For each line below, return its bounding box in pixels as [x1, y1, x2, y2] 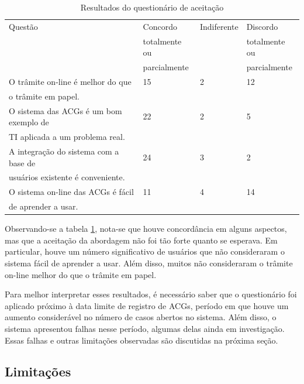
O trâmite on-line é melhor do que [9, 75, 132, 87]
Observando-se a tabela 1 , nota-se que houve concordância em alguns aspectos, [5, 222, 287, 235]
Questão [9, 20, 38, 32]
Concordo [143, 20, 177, 32]
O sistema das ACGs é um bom [9, 104, 122, 116]
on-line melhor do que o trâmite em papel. [5, 268, 157, 280]
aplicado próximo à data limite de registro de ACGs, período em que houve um [5, 299, 289, 311]
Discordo [246, 20, 278, 32]
